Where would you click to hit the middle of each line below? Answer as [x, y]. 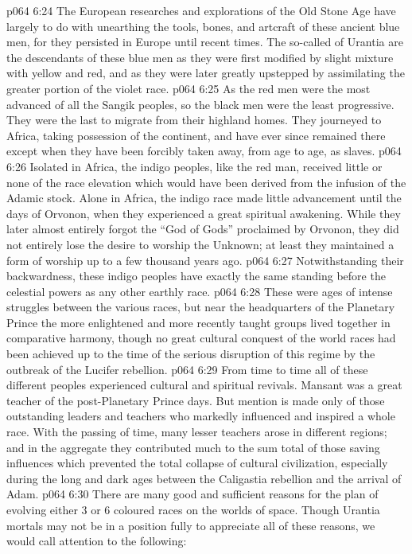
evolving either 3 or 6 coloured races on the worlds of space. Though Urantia [193, 509]
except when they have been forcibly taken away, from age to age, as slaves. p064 [204, 151]
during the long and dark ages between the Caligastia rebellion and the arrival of [204, 478]
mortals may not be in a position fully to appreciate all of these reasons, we [191, 525]
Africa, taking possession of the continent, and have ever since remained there [196, 135]
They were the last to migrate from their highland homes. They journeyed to [194, 120]
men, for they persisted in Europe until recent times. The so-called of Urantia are [205, 42]
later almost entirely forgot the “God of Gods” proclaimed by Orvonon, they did [203, 229]
